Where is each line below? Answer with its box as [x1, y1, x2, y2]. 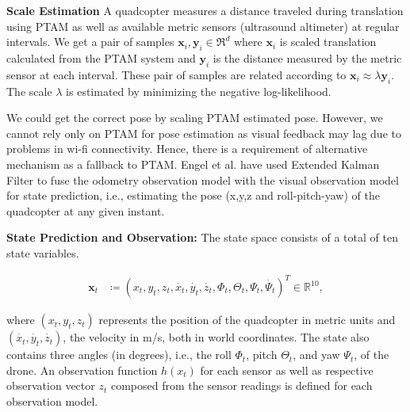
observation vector [6, 377, 95, 394]
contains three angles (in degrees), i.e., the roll [6, 346, 232, 363]
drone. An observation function [6, 361, 158, 378]
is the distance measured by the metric [213, 49, 402, 66]
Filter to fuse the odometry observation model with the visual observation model [6, 171, 399, 188]
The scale [6, 82, 52, 99]
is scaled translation [279, 33, 377, 50]
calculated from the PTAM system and [6, 49, 196, 66]
